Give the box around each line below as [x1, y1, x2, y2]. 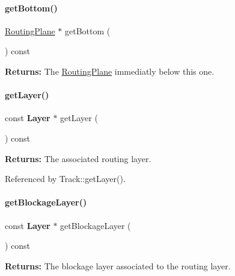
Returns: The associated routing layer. [5, 152, 151, 165]
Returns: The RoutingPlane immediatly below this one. [5, 64, 215, 77]
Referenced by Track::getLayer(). [5, 172, 126, 185]
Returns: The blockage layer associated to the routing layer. [5, 259, 231, 272]
